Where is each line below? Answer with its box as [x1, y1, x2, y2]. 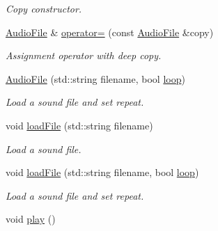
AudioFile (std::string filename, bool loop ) [6, 71, 185, 86]
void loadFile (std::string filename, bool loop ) [6, 165, 199, 180]
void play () [6, 212, 56, 226]
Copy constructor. [6, 1, 82, 15]
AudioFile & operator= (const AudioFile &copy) [6, 24, 214, 39]
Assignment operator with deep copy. [6, 48, 162, 63]
